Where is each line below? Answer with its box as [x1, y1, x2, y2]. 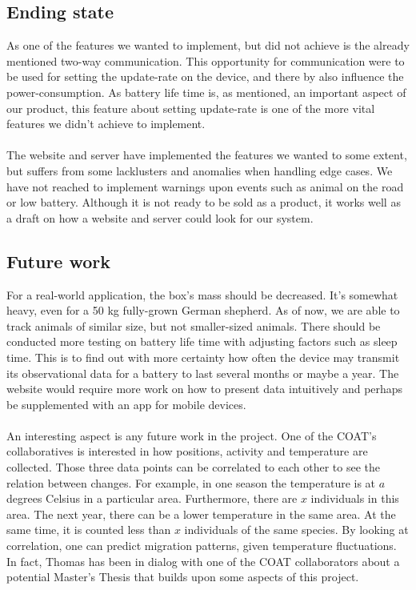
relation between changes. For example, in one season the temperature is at [6, 474, 376, 491]
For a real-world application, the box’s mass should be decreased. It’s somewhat [6, 286, 398, 303]
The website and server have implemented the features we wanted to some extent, [6, 146, 407, 163]
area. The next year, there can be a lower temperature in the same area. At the [6, 505, 396, 522]
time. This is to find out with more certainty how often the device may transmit [6, 348, 400, 365]
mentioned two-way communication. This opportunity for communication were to [6, 52, 405, 69]
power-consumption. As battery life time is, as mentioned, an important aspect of [6, 83, 406, 100]
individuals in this [310, 490, 399, 507]
